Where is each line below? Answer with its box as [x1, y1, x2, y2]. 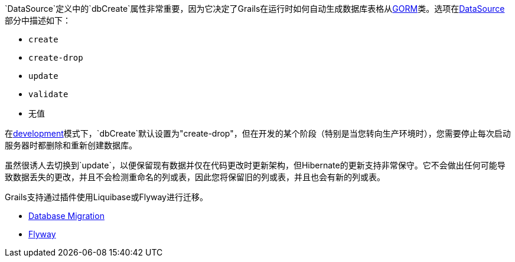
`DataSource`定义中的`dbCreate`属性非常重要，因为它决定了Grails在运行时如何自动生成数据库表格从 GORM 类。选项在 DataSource [5, 4, 505, 14]
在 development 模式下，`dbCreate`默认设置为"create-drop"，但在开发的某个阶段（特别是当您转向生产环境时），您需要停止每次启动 [5, 128, 511, 138]
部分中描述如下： [5, 15, 71, 25]
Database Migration [28, 211, 105, 221]
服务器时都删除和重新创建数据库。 [5, 140, 137, 150]
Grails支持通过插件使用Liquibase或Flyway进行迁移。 [5, 192, 208, 202]
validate [28, 89, 69, 99]
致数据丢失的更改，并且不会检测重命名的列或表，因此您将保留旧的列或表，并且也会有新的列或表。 [5, 172, 385, 182]
